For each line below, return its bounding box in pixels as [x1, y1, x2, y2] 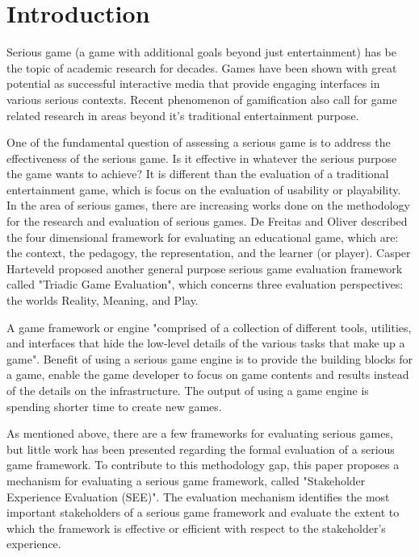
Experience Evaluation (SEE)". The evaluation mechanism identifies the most [6, 488, 390, 505]
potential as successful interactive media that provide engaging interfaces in [6, 75, 380, 92]
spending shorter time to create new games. [6, 397, 222, 414]
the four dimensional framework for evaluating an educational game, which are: [6, 228, 399, 245]
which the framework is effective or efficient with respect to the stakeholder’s [6, 519, 386, 536]
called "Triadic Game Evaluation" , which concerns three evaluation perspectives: [6, 276, 404, 293]
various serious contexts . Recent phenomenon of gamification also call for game [6, 90, 397, 107]
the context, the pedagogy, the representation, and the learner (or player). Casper [6, 244, 411, 261]
